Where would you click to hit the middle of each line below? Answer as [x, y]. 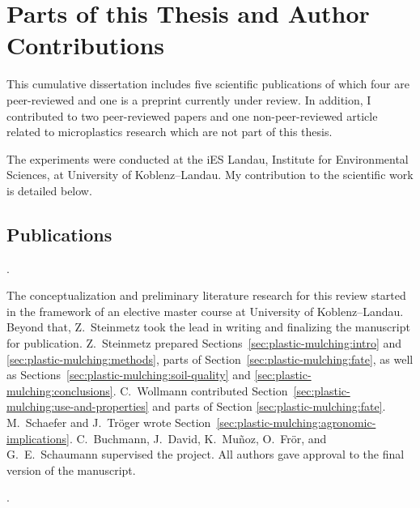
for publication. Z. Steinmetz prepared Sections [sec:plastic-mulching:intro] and [204, 343]
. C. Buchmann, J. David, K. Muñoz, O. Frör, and [198, 438]
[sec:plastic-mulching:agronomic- [296, 423]
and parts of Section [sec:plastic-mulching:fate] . [269, 406]
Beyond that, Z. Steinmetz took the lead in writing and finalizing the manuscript [208, 327]
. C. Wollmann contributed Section [200, 390]
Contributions [86, 45]
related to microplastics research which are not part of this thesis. [170, 132]
